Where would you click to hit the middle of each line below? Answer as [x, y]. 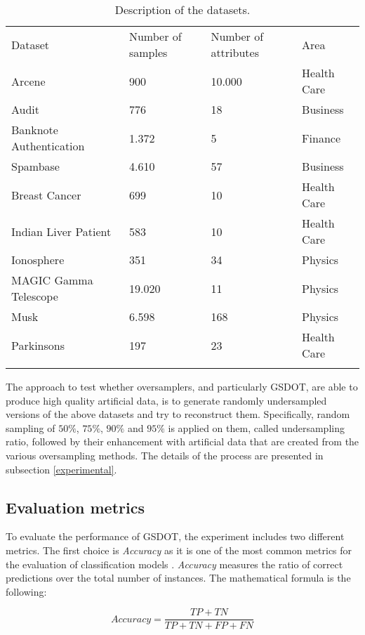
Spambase [35, 166]
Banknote [35, 130]
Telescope [35, 296]
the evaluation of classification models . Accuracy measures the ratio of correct [174, 564]
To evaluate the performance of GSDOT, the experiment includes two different [175, 536]
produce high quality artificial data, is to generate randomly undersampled [166, 400]
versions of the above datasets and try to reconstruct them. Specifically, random [178, 414]
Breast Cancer [46, 195]
